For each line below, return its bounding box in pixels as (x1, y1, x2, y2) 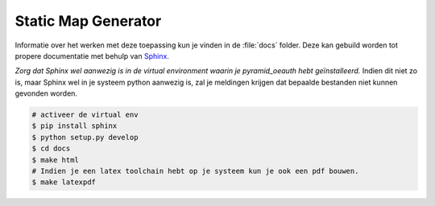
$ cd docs (31, 144, 71, 153)
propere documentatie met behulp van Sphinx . (14, 51, 169, 60)
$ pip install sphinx (31, 122, 118, 130)
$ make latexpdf (31, 178, 97, 187)
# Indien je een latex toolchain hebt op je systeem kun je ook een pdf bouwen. (31, 167, 359, 176)
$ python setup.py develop (31, 133, 139, 142)
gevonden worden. (14, 89, 78, 98)
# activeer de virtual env (31, 110, 139, 120)
